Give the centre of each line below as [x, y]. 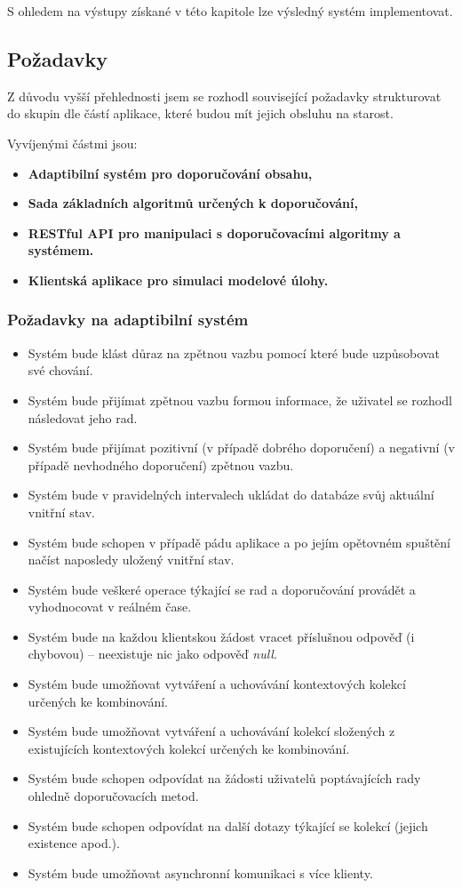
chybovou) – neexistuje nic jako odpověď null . [152, 654]
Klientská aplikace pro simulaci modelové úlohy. [178, 280]
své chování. [60, 370]
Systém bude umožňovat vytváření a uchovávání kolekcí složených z [211, 731]
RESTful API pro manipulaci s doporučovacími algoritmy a [214, 232]
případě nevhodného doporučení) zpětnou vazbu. [161, 464]
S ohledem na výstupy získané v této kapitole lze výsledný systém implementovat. [230, 11]
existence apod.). [74, 843]
